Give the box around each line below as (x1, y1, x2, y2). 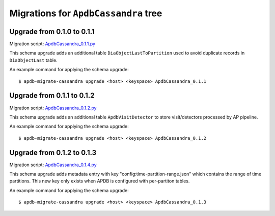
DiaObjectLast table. (9, 57, 58, 63)
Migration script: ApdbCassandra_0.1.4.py (9, 162, 97, 168)
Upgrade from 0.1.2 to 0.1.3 (9, 148, 97, 157)
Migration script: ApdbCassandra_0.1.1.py (9, 41, 96, 47)
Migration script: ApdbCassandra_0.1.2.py (9, 105, 97, 111)
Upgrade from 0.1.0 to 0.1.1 (9, 27, 95, 36)
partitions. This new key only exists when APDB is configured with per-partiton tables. (9, 178, 190, 184)
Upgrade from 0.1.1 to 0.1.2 (9, 91, 95, 100)
